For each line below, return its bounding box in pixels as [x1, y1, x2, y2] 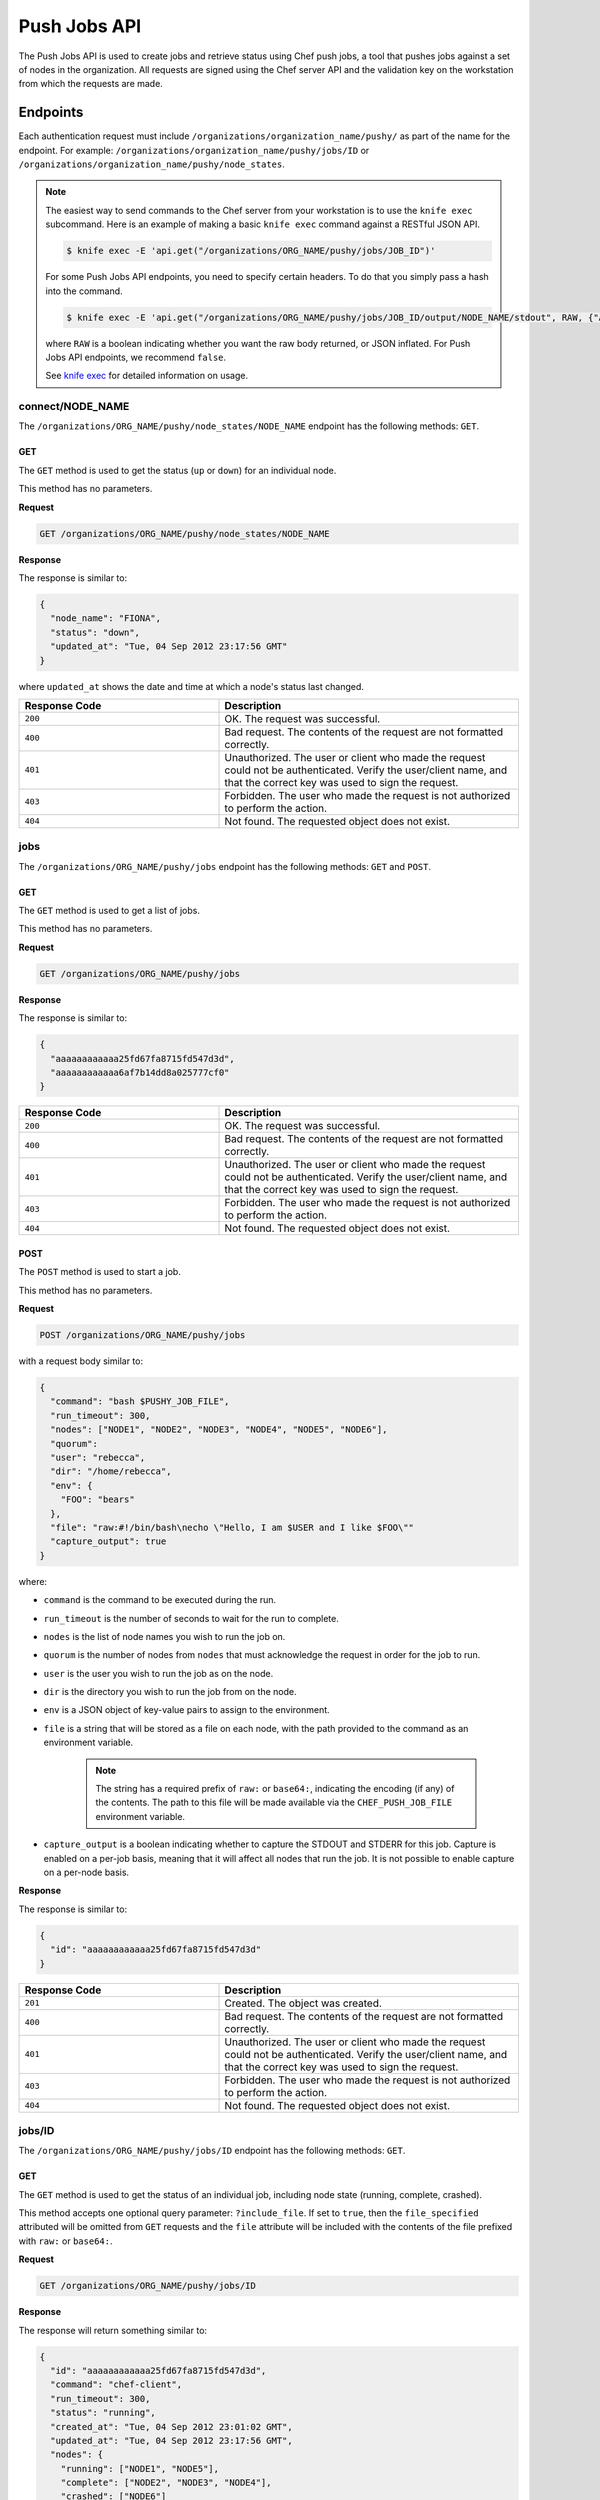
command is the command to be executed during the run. [43, 1594, 277, 1606]
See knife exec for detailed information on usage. [45, 370, 249, 382]
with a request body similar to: [18, 1355, 144, 1367]
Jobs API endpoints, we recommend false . [45, 351, 227, 363]
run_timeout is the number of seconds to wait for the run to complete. [43, 1612, 340, 1624]
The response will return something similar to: [18, 2324, 208, 2336]
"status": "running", [50, 2407, 157, 2419]
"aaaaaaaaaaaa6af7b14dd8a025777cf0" [50, 1066, 230, 1078]
